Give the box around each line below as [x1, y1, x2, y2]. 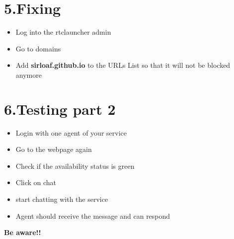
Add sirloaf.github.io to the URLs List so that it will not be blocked [15, 60, 231, 70]
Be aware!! [4, 227, 41, 238]
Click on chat [15, 177, 57, 188]
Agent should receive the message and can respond [15, 210, 170, 221]
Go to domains [15, 43, 61, 53]
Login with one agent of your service [15, 127, 127, 138]
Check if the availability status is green [15, 160, 135, 171]
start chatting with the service [15, 194, 108, 204]
